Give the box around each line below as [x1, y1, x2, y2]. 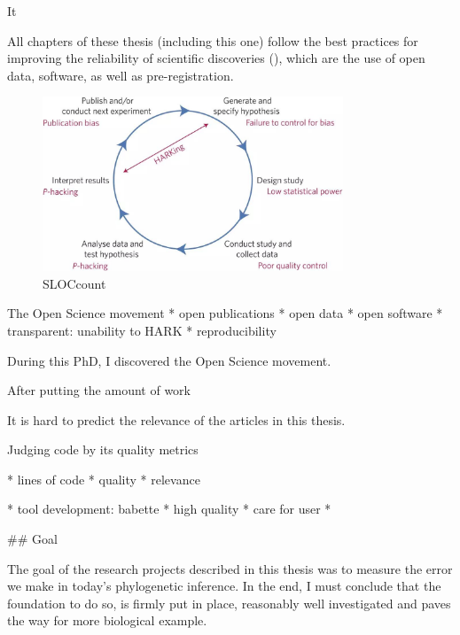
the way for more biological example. [7, 611, 207, 630]
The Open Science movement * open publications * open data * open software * [7, 304, 443, 322]
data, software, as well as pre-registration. [7, 66, 234, 84]
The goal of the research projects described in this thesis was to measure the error [7, 559, 453, 577]
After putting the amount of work [7, 381, 191, 399]
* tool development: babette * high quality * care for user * [7, 499, 331, 518]
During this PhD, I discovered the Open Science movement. [7, 351, 331, 369]
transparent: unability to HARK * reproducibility [7, 321, 277, 339]
